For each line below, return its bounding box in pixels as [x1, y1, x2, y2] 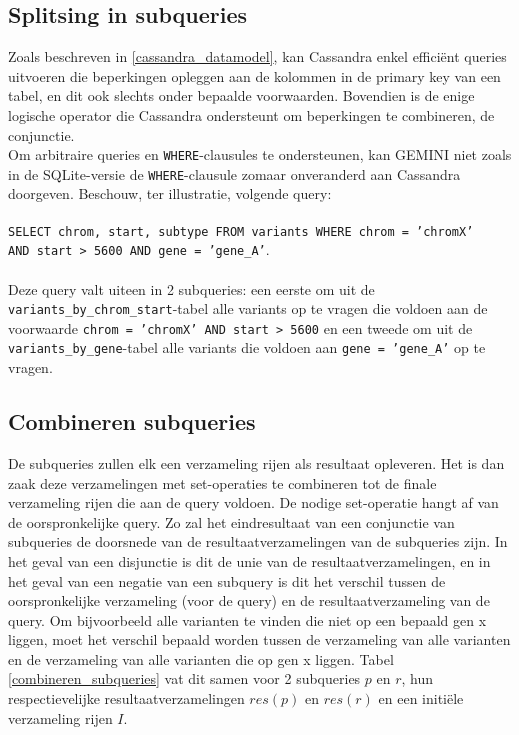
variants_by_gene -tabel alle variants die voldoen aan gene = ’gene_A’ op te [8, 337, 486, 358]
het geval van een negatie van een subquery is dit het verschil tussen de [8, 570, 446, 591]
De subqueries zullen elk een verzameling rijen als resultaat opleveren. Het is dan [8, 452, 505, 473]
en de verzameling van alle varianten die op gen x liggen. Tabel [8, 648, 394, 669]
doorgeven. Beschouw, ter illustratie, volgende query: [8, 183, 332, 204]
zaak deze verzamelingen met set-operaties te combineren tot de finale [8, 472, 437, 493]
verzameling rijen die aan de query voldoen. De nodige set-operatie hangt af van [8, 492, 499, 513]
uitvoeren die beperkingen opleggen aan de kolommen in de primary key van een [8, 65, 501, 86]
